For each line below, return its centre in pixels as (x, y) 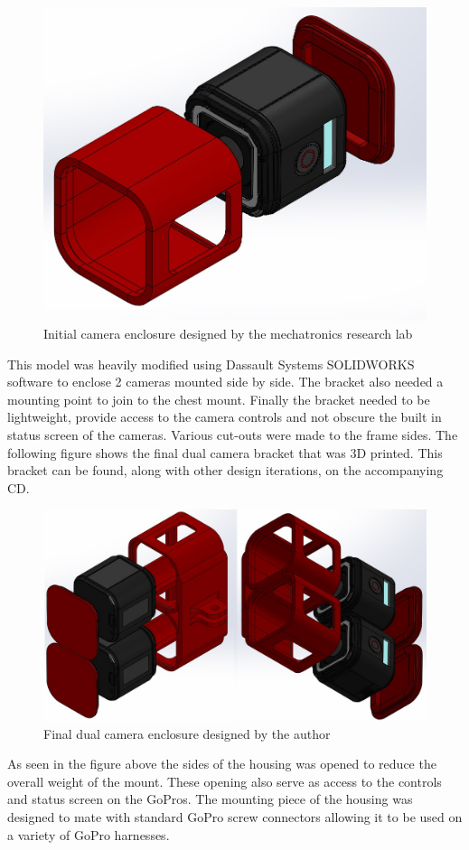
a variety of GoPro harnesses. (89, 834)
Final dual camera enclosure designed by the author (187, 733)
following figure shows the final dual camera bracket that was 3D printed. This (225, 452)
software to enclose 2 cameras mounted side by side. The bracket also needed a (225, 382)
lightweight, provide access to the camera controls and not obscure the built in (225, 417)
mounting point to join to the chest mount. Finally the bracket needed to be (219, 399)
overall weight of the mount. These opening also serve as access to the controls (225, 781)
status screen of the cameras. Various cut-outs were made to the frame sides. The (233, 435)
